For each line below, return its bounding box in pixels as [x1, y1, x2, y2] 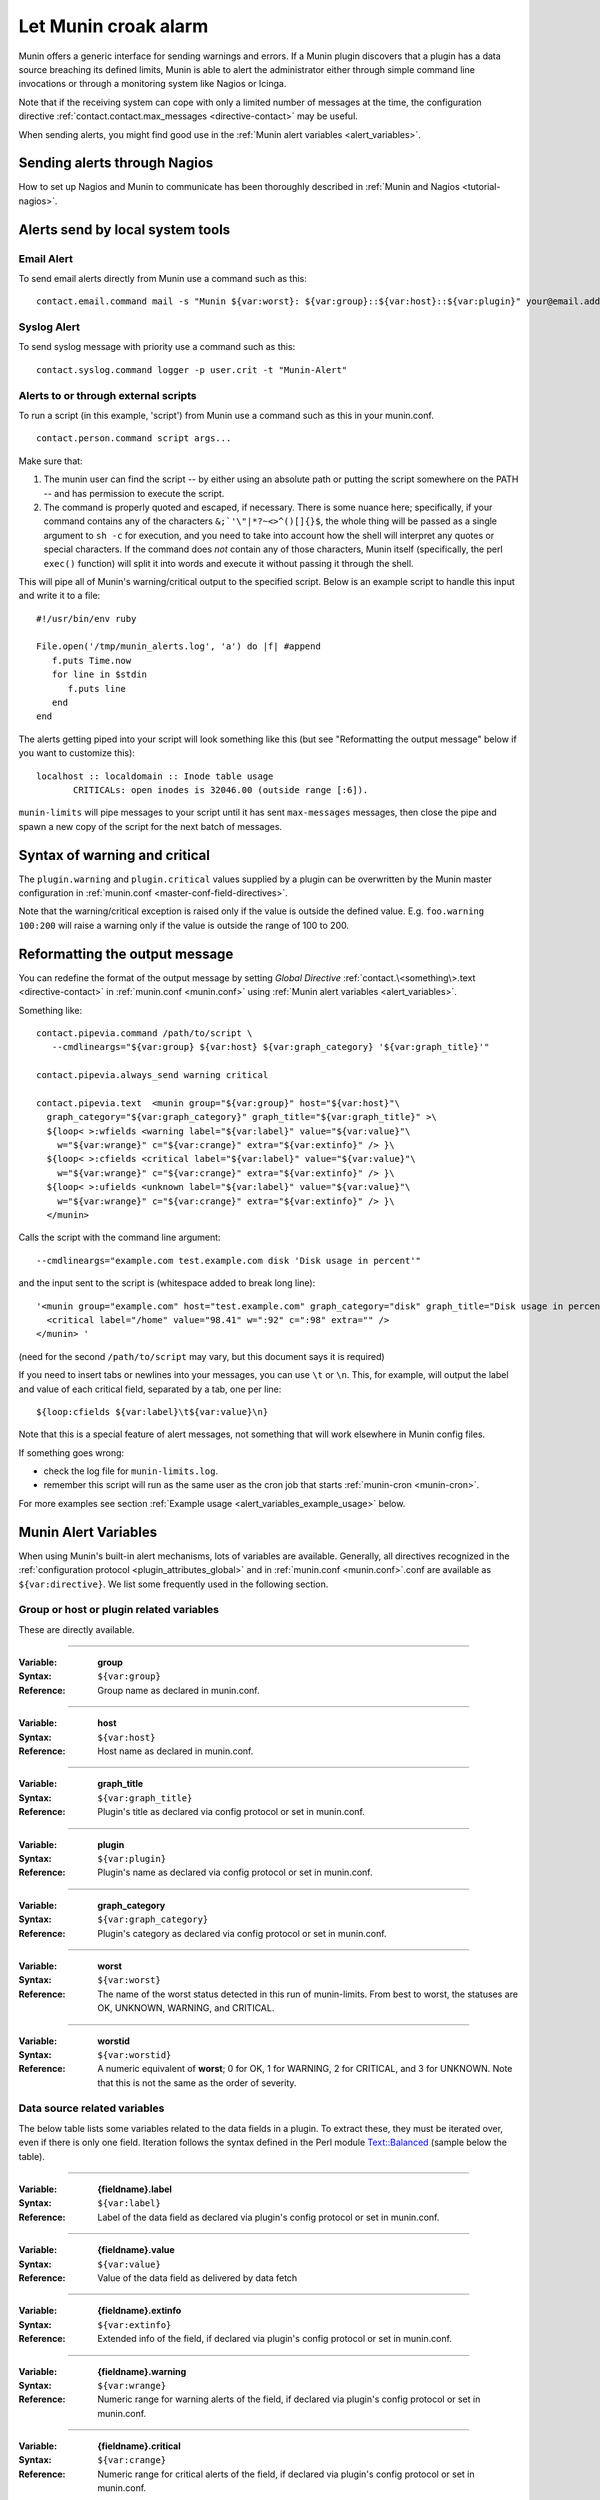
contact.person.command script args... [36, 433, 232, 444]
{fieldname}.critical [97, 2440, 182, 2452]
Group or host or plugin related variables [18, 1603, 220, 1617]
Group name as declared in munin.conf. [97, 1684, 260, 1696]
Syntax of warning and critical [18, 846, 210, 864]
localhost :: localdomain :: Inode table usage [36, 770, 274, 782]
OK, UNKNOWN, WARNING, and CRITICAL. [97, 2002, 275, 2014]
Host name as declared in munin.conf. [97, 1745, 254, 1757]
